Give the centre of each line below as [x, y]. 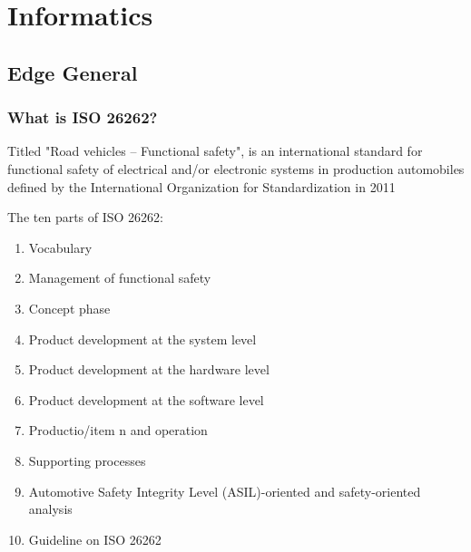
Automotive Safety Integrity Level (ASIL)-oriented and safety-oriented [225, 491]
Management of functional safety [120, 278]
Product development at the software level [146, 399]
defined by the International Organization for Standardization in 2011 [201, 186]
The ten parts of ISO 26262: [86, 217]
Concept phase [69, 308]
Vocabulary [60, 247]
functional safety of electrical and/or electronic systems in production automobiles [236, 168]
